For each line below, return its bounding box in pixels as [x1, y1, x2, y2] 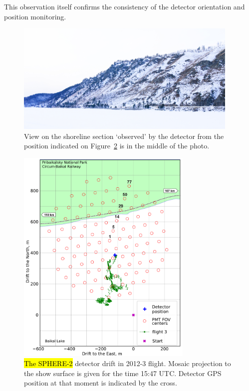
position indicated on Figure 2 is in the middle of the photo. [24, 140, 210, 151]
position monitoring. [4, 11, 66, 21]
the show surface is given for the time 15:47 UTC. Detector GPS [24, 368, 222, 378]
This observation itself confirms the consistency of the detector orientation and [4, 1, 245, 11]
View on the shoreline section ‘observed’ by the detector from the [24, 130, 224, 141]
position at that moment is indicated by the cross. [24, 378, 177, 388]
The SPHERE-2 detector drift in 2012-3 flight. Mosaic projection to [24, 358, 231, 368]
